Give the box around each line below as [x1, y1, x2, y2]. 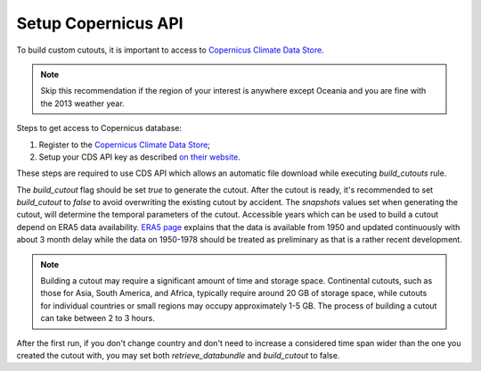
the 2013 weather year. [40, 98, 125, 109]
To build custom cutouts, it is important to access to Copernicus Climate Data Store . [16, 45, 324, 55]
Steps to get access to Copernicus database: [16, 123, 183, 134]
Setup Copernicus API [16, 13, 183, 33]
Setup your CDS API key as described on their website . [38, 152, 240, 162]
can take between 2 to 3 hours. [40, 313, 155, 324]
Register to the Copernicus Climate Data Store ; [38, 139, 211, 150]
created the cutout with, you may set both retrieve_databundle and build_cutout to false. [16, 350, 340, 360]
